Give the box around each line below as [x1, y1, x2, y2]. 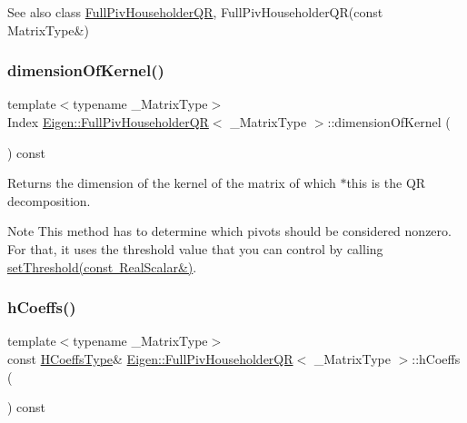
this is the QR [346, 173, 426, 192]
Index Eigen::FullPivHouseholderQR [7, 113, 209, 131]
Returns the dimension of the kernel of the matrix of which [7, 173, 336, 192]
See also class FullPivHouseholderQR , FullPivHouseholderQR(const [7, 3, 383, 21]
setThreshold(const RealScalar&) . [7, 257, 197, 276]
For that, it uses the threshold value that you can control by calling [7, 239, 383, 258]
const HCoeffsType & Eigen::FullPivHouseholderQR [7, 349, 293, 368]
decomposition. [7, 191, 91, 210]
